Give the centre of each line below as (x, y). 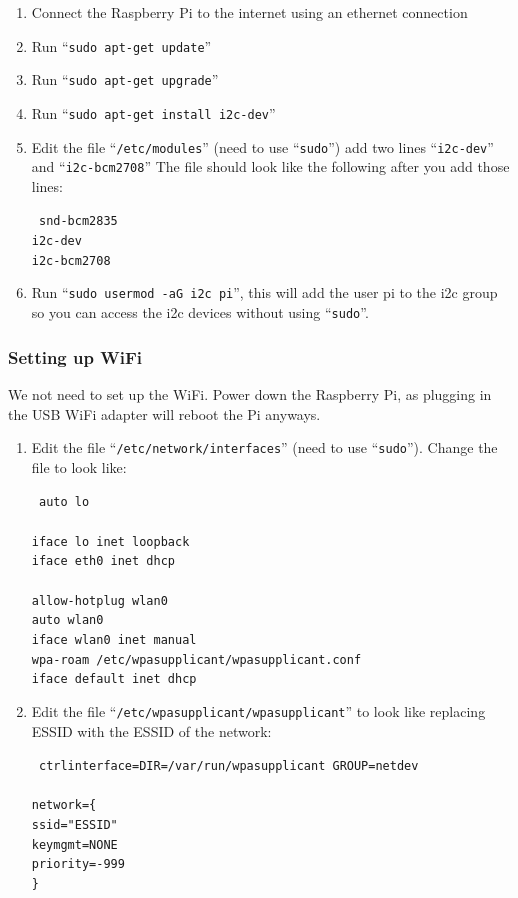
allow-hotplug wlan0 (99, 600)
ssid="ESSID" (74, 825)
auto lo (64, 502)
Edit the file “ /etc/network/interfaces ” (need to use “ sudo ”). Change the (264, 447)
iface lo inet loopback (110, 541)
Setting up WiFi (75, 356)
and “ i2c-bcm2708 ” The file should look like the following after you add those (270, 166)
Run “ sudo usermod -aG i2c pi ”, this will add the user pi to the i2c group (264, 292)
